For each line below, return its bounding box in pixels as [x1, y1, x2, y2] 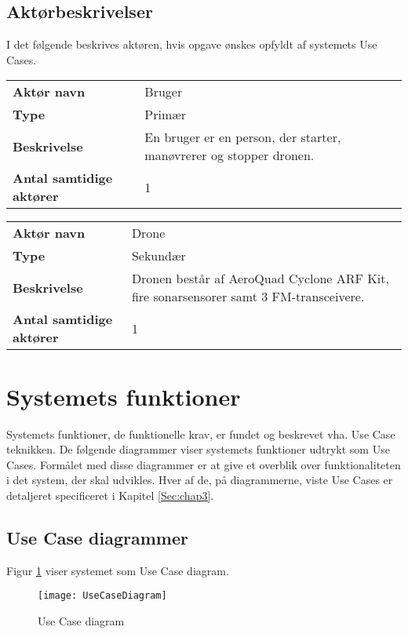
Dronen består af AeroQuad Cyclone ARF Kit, [131, 269, 389, 288]
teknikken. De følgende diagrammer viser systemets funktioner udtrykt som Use [6, 441, 390, 457]
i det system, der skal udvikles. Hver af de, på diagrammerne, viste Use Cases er [6, 472, 393, 488]
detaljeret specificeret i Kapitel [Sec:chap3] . [6, 486, 214, 503]
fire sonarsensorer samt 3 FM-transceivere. [131, 287, 365, 306]
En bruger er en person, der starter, [144, 128, 341, 147]
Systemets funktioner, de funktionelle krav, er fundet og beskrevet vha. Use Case [6, 425, 395, 442]
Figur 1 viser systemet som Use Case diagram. [6, 562, 229, 578]
